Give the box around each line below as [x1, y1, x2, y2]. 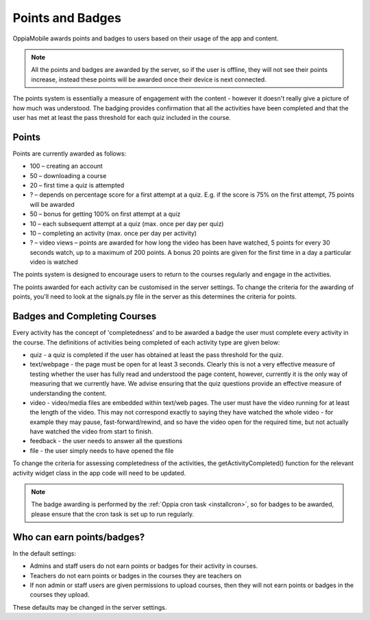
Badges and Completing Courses [12, 310, 157, 322]
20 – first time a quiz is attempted [29, 181, 125, 189]
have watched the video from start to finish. [29, 427, 153, 436]
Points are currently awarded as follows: [12, 149, 127, 158]
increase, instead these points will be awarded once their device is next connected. [31, 75, 267, 84]
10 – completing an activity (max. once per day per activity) [29, 229, 197, 237]
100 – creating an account [29, 162, 103, 171]
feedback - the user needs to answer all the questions [29, 437, 183, 445]
